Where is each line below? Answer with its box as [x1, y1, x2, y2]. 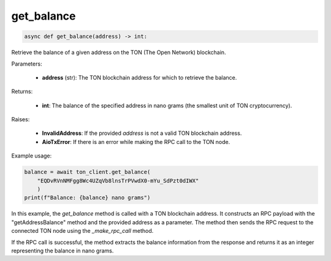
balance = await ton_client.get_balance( [24, 168, 151, 176]
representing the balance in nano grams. [11, 247, 114, 254]
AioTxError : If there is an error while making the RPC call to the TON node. [42, 138, 230, 145]
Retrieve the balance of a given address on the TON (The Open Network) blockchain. [11, 49, 226, 56]
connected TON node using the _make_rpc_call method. [11, 227, 154, 235]
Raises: [11, 116, 30, 123]
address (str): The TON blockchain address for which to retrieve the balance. [42, 74, 237, 81]
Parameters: [11, 60, 42, 67]
